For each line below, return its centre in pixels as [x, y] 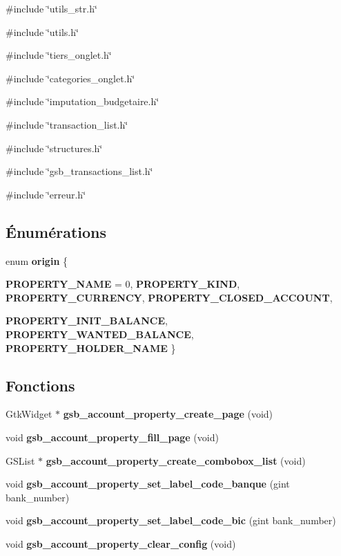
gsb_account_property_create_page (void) [168, 414]
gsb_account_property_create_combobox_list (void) [176, 460]
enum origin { [37, 260]
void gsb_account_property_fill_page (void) [112, 437]
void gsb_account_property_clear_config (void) [121, 543]
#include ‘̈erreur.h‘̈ [46, 194]
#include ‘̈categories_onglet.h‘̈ [70, 78]
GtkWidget [29, 414]
